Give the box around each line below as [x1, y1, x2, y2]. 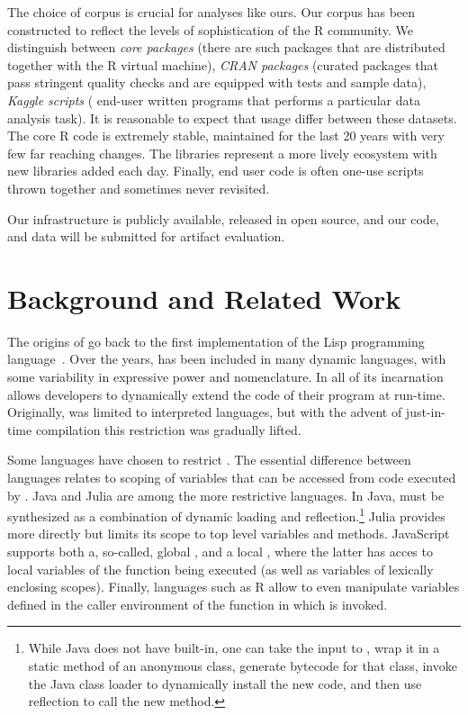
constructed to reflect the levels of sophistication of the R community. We [7, 20, 413, 39]
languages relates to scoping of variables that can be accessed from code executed [7, 468, 456, 486]
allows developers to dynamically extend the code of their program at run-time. [7, 385, 445, 403]
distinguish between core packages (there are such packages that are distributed [7, 38, 445, 57]
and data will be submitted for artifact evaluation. [7, 227, 285, 246]
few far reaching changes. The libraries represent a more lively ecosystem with [7, 143, 437, 162]
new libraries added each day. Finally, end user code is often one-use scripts [7, 161, 424, 180]
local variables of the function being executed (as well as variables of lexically [7, 559, 434, 578]
